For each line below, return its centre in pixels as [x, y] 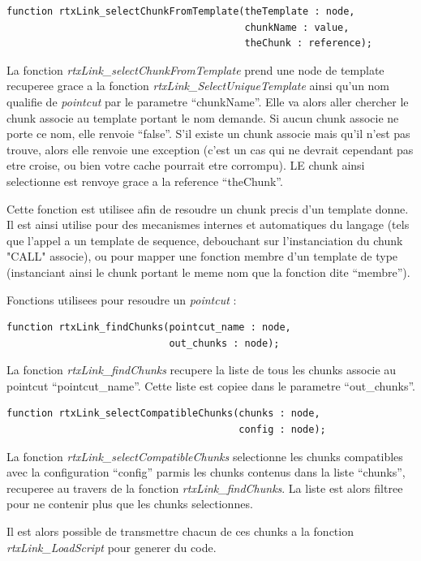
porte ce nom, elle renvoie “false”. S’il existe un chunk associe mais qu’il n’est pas [208, 134]
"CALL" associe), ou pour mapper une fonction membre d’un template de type [202, 256]
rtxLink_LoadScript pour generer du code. [112, 547]
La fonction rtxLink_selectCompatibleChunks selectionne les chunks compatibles [205, 456]
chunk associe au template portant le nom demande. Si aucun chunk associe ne [203, 117]
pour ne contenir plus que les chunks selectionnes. [130, 504]
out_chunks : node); [224, 343]
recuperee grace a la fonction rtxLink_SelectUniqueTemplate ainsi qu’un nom [198, 86]
